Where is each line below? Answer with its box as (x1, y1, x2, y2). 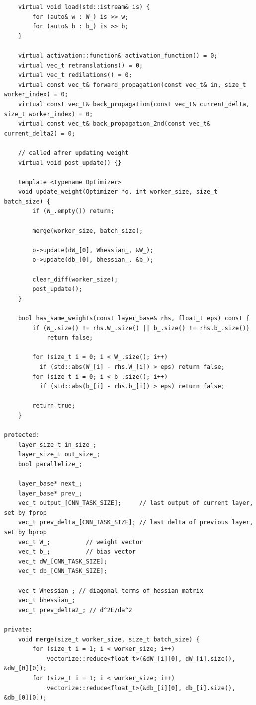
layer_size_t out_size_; (18, 451, 100, 458)
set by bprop (4, 529, 47, 536)
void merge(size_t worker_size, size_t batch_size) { (18, 635, 200, 643)
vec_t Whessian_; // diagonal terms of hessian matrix (18, 587, 203, 594)
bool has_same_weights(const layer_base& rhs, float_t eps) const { (18, 315, 250, 322)
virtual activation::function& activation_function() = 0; (18, 52, 218, 59)
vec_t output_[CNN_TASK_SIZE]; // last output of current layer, (18, 499, 254, 507)
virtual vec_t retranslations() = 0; (18, 62, 143, 69)
